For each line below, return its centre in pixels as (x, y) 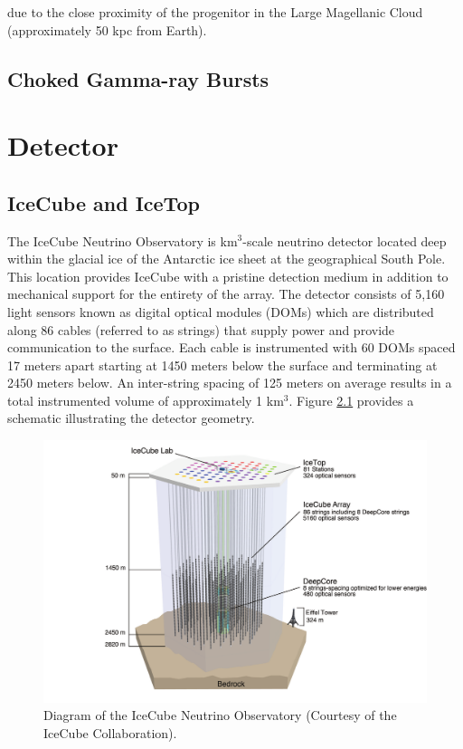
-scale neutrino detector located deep (345, 240)
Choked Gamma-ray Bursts (138, 78)
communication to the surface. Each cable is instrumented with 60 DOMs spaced (231, 347)
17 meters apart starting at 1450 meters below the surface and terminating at (222, 365)
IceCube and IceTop (104, 202)
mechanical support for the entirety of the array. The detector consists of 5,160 (226, 294)
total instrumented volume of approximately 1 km (146, 400)
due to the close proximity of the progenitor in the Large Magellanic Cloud (215, 12)
